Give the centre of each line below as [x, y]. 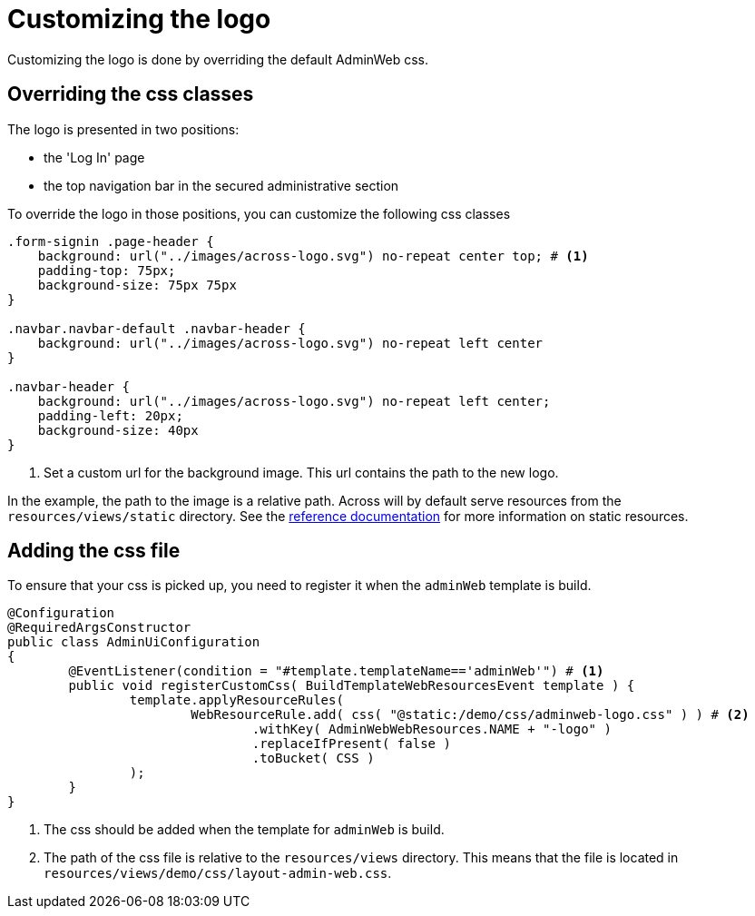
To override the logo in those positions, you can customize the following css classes [259, 213]
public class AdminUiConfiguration [134, 642]
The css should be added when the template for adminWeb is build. [244, 830]
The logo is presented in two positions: [123, 129]
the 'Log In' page [94, 157]
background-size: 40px [118, 430]
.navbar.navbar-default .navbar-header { [157, 328]
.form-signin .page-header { [111, 241]
